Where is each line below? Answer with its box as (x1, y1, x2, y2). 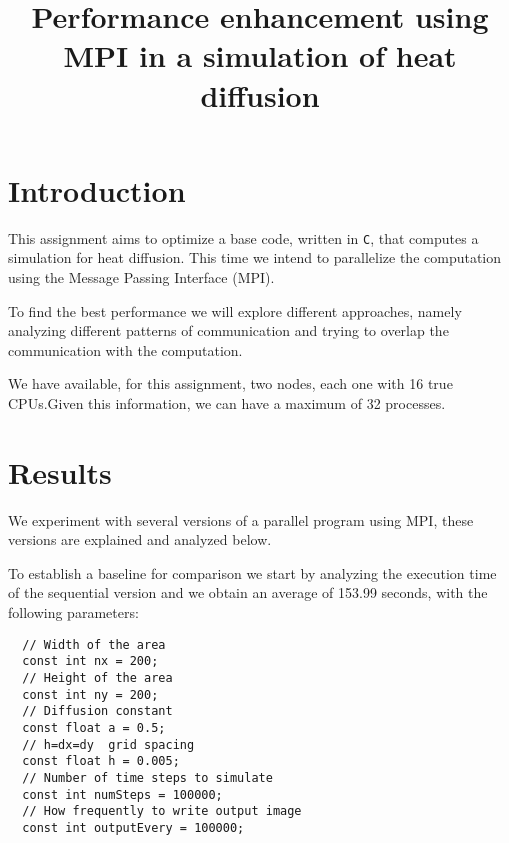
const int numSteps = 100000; (22, 787, 223, 802)
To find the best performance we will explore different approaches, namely (8, 300, 462, 321)
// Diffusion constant (22, 704, 173, 719)
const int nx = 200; (22, 654, 159, 669)
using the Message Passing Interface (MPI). (8, 266, 275, 287)
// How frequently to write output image (22, 804, 302, 819)
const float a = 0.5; (22, 720, 166, 735)
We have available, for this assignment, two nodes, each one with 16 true (8, 373, 453, 394)
